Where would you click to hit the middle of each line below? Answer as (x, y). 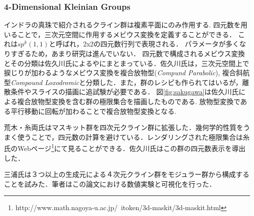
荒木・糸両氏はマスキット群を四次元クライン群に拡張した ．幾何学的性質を (124, 127)
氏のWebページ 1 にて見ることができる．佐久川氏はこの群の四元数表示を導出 (125, 147)
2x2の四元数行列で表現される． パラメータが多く (161, 44)
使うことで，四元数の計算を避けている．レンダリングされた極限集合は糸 (134, 137)
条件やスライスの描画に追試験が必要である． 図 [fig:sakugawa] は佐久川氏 (125, 92)
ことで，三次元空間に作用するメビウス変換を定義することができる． (127, 34)
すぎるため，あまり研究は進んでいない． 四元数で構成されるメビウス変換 (128, 53)
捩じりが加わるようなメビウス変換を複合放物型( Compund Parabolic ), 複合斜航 (127, 73)
